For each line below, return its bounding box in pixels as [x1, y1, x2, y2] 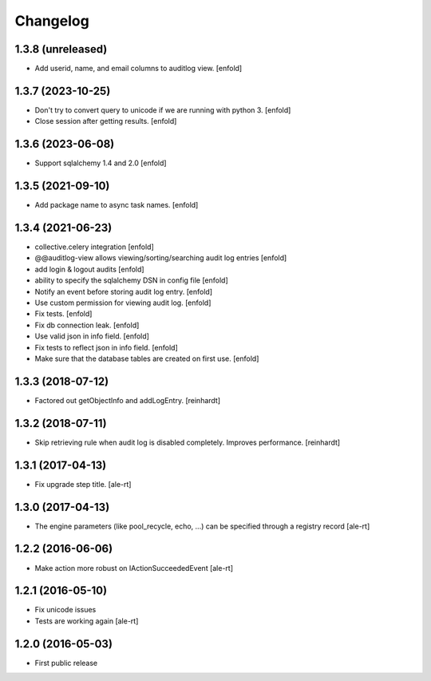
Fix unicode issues [34, 605, 97, 615]
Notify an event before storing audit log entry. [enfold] [34, 287, 213, 296]
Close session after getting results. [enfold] [34, 117, 177, 126]
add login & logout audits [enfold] [34, 264, 144, 274]
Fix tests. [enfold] [34, 309, 93, 319]
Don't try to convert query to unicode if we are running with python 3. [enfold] [34, 105, 291, 115]
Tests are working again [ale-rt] [34, 616, 139, 626]
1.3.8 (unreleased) [14, 42, 108, 56]
